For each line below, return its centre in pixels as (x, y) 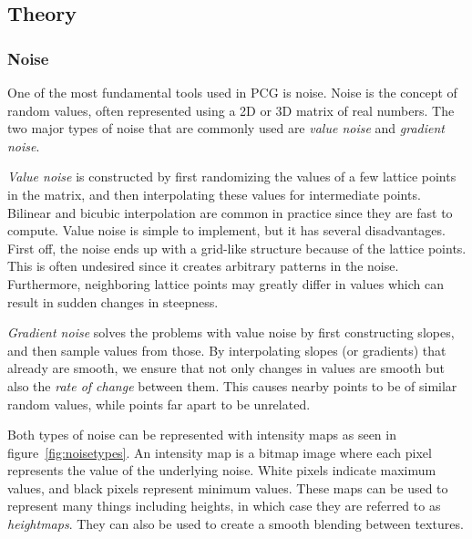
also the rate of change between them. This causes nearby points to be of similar (232, 385)
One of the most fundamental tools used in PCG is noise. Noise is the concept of (232, 92)
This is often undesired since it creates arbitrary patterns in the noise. (203, 266)
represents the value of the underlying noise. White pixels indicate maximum (222, 470)
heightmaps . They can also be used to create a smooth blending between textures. (236, 524)
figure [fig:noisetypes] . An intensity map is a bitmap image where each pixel (220, 452)
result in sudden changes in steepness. (113, 301)
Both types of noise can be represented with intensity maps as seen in (202, 435)
